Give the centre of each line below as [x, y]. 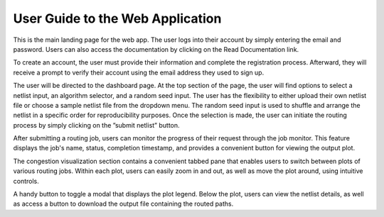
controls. [26, 181]
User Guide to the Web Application [117, 18]
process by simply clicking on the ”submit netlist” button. [97, 125]
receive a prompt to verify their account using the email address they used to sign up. [139, 72]
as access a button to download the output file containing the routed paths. [123, 204]
